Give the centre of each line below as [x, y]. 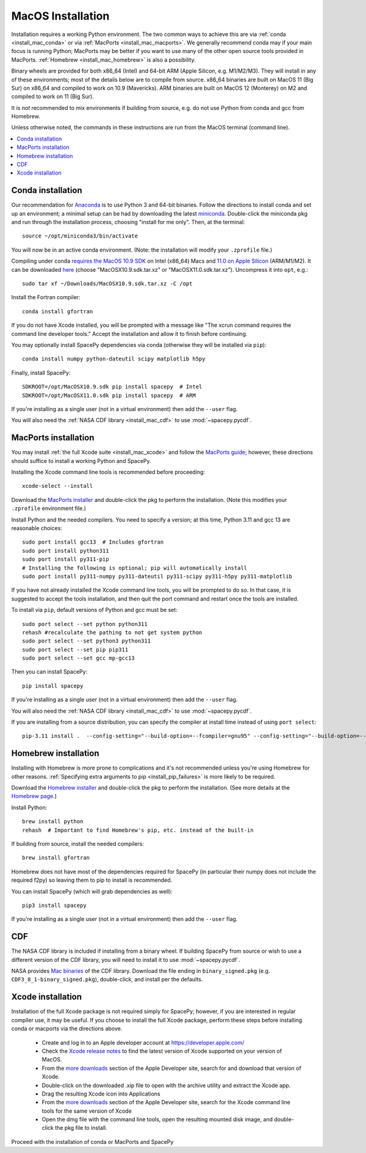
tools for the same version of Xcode [87, 1111]
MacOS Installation [60, 16]
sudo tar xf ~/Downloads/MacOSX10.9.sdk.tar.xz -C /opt [107, 284]
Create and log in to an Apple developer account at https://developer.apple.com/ [143, 1042]
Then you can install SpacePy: [49, 672]
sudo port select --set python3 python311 [87, 641]
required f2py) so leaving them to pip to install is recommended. [92, 880]
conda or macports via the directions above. [67, 1028]
